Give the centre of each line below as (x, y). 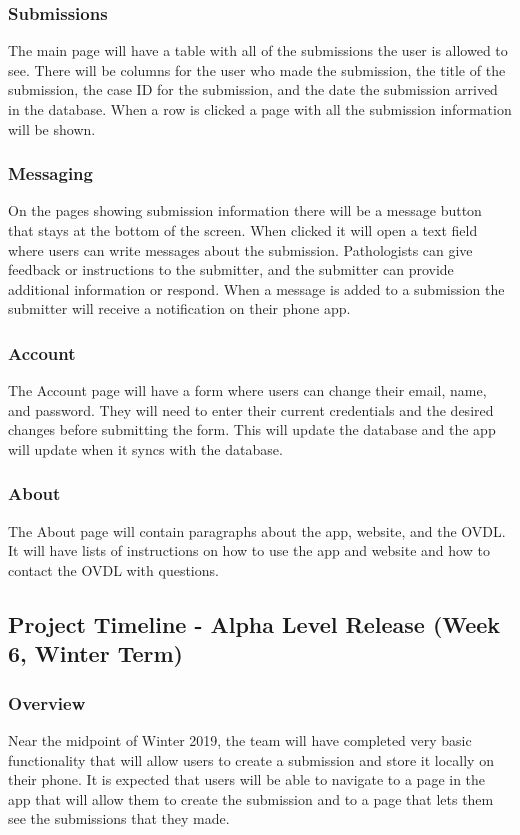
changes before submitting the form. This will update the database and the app (252, 429)
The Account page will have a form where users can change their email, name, (247, 390)
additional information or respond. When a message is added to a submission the (256, 288)
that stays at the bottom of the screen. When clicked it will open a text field (243, 230)
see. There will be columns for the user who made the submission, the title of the (257, 69)
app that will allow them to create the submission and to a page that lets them (251, 798)
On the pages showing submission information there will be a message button (245, 210)
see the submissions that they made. (119, 818)
